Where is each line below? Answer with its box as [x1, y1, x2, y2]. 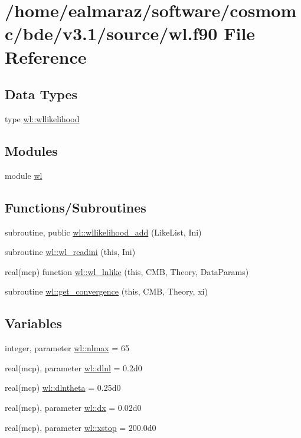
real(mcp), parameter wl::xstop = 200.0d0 [5, 421, 156, 433]
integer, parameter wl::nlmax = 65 [5, 342, 129, 354]
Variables [5, 314, 63, 332]
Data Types [5, 85, 77, 103]
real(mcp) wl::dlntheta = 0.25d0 [5, 381, 121, 394]
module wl [5, 169, 42, 181]
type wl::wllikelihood [5, 112, 80, 125]
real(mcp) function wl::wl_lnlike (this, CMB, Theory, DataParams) [5, 265, 249, 277]
